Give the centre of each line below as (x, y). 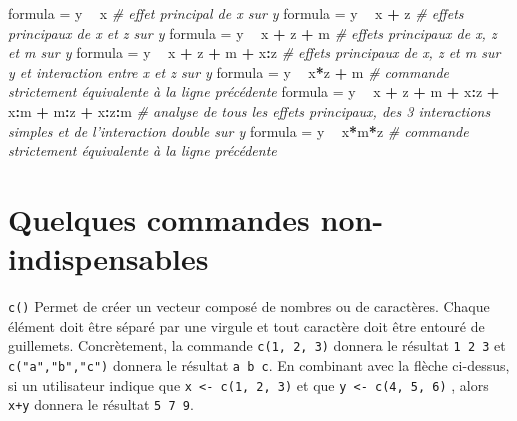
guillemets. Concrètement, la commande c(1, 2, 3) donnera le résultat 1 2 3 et (257, 345)
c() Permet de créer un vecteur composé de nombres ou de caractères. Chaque (249, 306)
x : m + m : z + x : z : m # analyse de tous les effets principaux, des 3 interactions (249, 110)
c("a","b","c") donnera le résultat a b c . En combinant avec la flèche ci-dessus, (259, 364)
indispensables (108, 258)
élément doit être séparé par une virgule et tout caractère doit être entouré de (246, 325)
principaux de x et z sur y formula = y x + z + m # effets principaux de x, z (252, 32)
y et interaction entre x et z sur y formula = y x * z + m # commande (229, 71)
